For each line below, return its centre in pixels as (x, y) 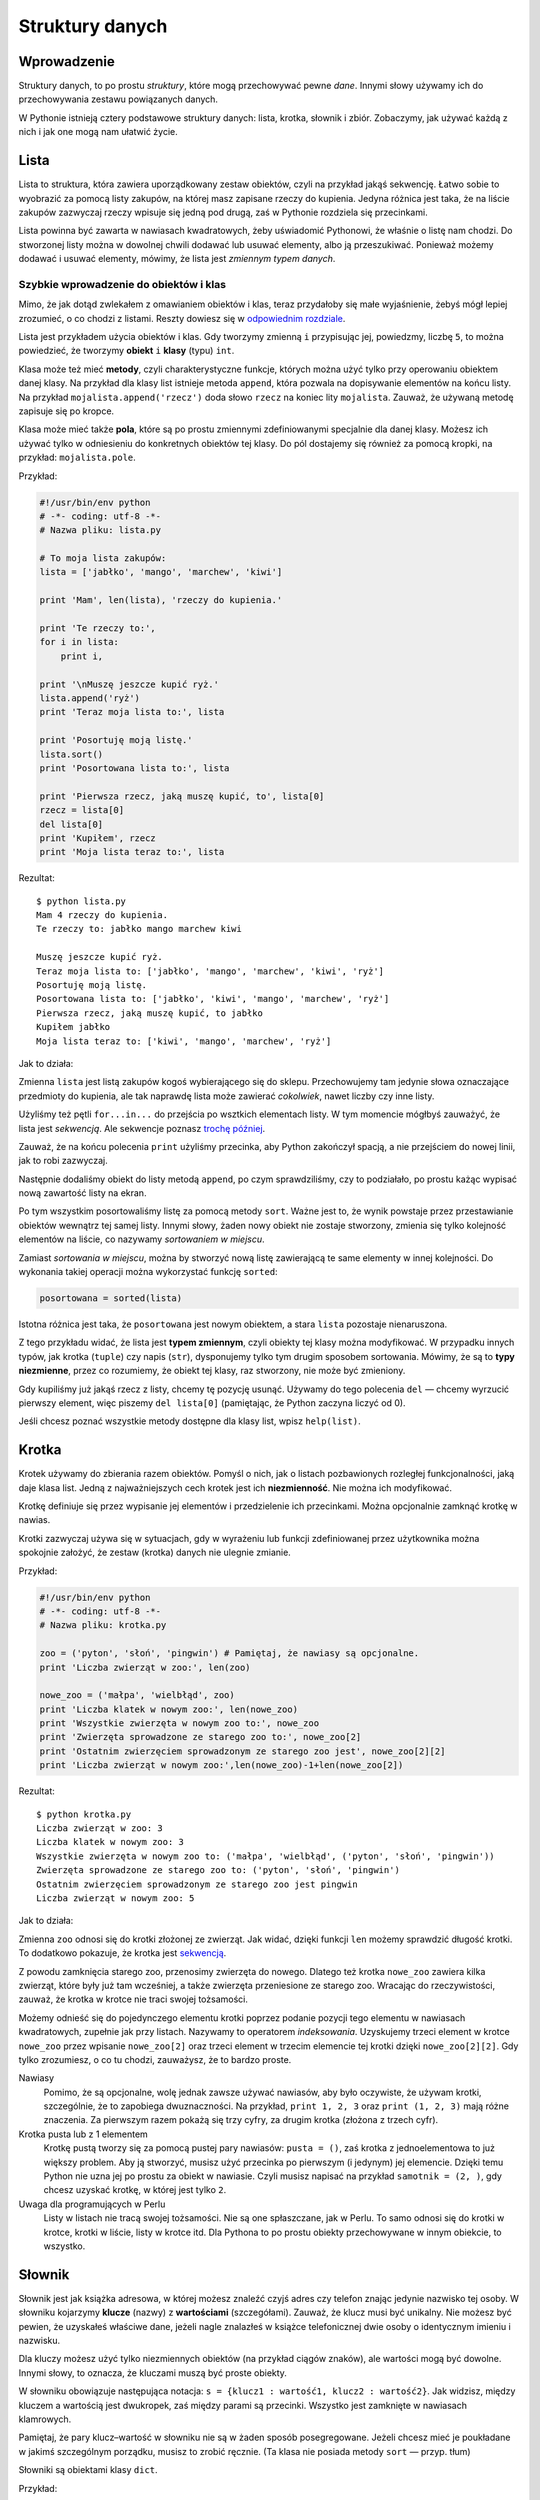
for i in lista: (79, 642)
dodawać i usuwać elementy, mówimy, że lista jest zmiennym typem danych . (177, 259)
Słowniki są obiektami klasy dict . (88, 2470)
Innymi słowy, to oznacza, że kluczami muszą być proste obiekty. (152, 2372)
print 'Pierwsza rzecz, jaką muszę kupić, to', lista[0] (182, 796)
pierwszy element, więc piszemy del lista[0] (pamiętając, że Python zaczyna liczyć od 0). (212, 1402)
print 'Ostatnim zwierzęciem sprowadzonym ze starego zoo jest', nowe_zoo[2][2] (242, 1751)
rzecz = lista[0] (82, 810)
